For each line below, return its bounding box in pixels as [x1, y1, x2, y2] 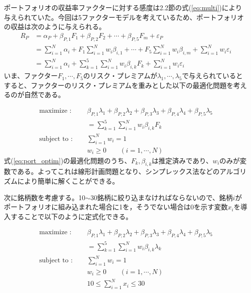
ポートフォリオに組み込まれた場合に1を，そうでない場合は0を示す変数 [4, 202, 228, 212]
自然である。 [24, 89, 65, 100]
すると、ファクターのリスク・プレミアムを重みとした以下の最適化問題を [4, 80, 234, 90]
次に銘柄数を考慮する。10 [4, 192, 85, 202]
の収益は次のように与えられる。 [4, 21, 106, 32]
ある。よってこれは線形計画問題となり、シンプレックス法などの [17, 166, 220, 176]
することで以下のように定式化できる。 [10, 211, 133, 221]
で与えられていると [182, 70, 243, 81]
